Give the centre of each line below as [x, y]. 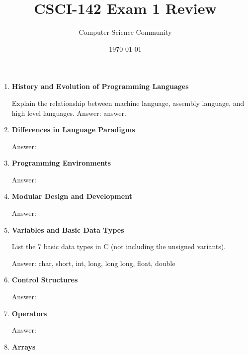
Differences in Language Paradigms [73, 130]
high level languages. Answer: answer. [69, 113]
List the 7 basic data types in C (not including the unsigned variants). [119, 246]
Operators [29, 313]
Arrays [24, 346]
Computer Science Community [125, 32]
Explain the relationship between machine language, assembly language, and [128, 103]
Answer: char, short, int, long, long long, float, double [93, 263]
